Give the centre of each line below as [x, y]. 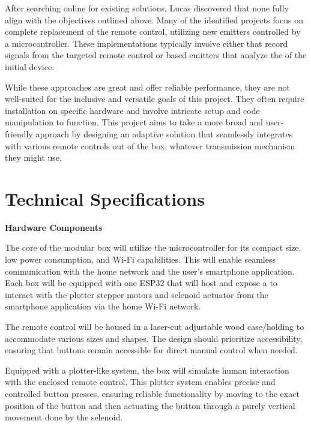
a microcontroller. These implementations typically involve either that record [146, 43]
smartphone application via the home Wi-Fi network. [103, 306]
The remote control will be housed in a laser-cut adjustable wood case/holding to [155, 326]
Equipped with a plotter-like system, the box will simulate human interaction [147, 370]
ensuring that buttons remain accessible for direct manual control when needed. [151, 350]
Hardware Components [54, 227]
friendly [19, 133]
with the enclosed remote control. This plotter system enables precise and [140, 382]
